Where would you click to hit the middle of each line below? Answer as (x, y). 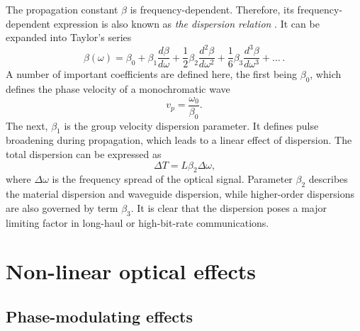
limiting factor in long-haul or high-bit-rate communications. (137, 222)
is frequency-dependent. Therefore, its (212, 9)
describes (328, 179)
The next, (27, 125)
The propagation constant (62, 9)
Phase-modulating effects (99, 316)
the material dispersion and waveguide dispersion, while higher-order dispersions (180, 194)
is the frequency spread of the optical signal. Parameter (172, 179)
